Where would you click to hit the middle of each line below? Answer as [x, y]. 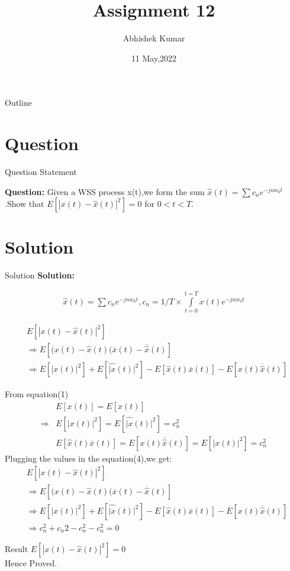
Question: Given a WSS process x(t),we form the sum [105, 191]
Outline [18, 103]
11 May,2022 [154, 58]
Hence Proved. [31, 563]
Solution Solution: [40, 275]
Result [17, 549]
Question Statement [41, 172]
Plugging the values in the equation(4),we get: [88, 458]
